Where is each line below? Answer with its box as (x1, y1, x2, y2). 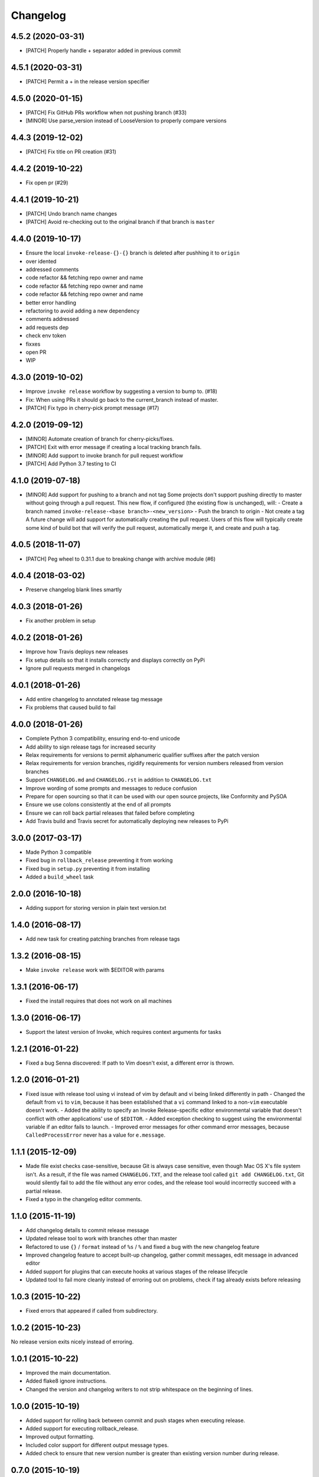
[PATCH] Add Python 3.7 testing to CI (25, 460, 116, 467)
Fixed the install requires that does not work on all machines (25, 997, 172, 1004)
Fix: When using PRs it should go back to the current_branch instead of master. (25, 396, 219, 403)
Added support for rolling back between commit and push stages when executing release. (25, 1417, 245, 1424)
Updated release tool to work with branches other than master (25, 1235, 177, 1242)
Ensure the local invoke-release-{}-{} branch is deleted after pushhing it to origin (25, 249, 240, 256)
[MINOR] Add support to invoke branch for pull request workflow (25, 452, 183, 459)
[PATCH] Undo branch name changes (25, 210, 118, 217)
